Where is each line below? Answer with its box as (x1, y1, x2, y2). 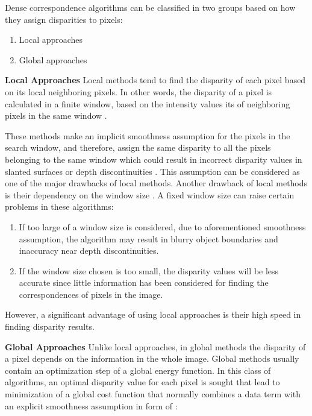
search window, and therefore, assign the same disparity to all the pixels (5, 141, 271, 154)
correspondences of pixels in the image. (19, 288, 163, 300)
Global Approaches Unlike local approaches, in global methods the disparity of (5, 340, 306, 353)
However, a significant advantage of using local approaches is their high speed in (5, 308, 301, 321)
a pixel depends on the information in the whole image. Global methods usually (5, 352, 299, 365)
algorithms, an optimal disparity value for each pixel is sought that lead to (5, 376, 280, 388)
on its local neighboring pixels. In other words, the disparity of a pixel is (5, 85, 272, 98)
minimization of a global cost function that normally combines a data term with (5, 388, 301, 400)
